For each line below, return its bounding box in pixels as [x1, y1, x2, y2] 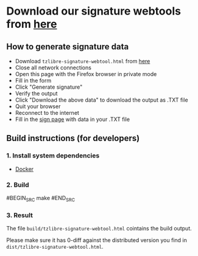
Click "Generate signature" [15, 83, 83, 91]
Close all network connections [15, 64, 91, 71]
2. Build [6, 181, 29, 189]
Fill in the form [15, 77, 52, 84]
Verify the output [15, 90, 58, 97]
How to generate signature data [6, 41, 129, 52]
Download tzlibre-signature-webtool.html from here [15, 58, 150, 64]
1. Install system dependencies [6, 151, 100, 160]
